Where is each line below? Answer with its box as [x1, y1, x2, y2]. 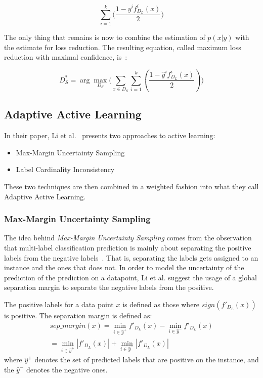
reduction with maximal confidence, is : [4, 52, 127, 62]
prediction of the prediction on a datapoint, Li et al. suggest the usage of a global [4, 272, 257, 282]
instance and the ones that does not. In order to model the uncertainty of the [4, 262, 244, 273]
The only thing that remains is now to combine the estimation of [4, 32, 205, 43]
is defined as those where [122, 299, 200, 309]
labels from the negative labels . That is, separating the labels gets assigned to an [4, 252, 258, 263]
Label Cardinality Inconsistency [16, 164, 115, 175]
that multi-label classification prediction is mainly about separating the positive [4, 242, 251, 253]
